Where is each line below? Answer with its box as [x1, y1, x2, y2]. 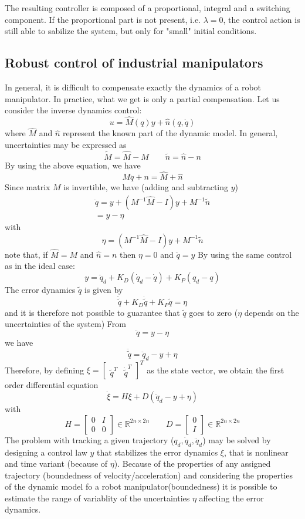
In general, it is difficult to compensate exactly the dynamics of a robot [5, 80, 262, 93]
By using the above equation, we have [5, 159, 141, 171]
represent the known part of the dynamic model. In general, [63, 127, 278, 139]
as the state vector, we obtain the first [147, 363, 284, 376]
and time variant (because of [5, 457, 108, 470]
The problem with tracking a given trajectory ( [5, 433, 174, 446]
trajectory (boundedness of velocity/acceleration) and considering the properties [5, 469, 293, 481]
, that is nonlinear [223, 446, 289, 458]
